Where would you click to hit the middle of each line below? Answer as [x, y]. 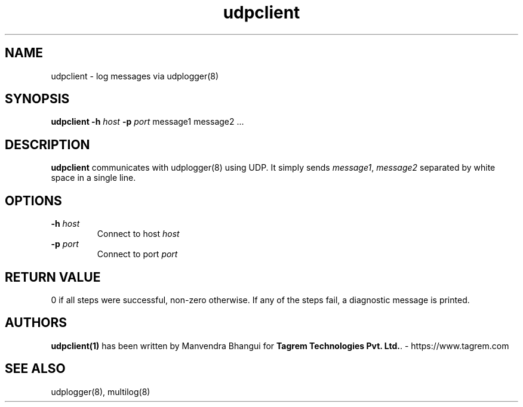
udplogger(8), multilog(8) [101, 391]
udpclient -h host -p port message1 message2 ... [147, 122]
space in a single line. [93, 178]
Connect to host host [138, 234]
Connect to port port [137, 254]
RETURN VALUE [53, 277]
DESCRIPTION [47, 144]
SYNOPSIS [37, 99]
